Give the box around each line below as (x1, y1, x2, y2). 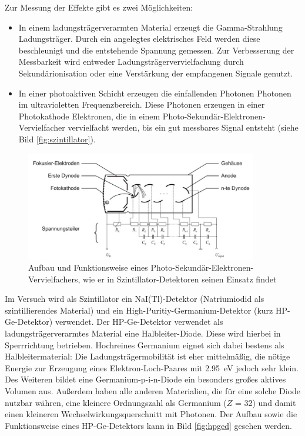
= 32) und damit (234, 396, 296, 408)
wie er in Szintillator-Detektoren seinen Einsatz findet (83, 272, 277, 285)
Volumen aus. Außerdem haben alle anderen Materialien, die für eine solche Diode (5, 385, 300, 397)
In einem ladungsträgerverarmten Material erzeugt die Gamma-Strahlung (18, 21, 283, 33)
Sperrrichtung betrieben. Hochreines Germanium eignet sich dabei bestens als (5, 338, 284, 351)
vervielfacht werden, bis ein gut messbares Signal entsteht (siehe (68, 121, 299, 134)
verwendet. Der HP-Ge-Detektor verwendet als (55, 315, 223, 328)
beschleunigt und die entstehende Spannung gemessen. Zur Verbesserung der (18, 44, 294, 56)
